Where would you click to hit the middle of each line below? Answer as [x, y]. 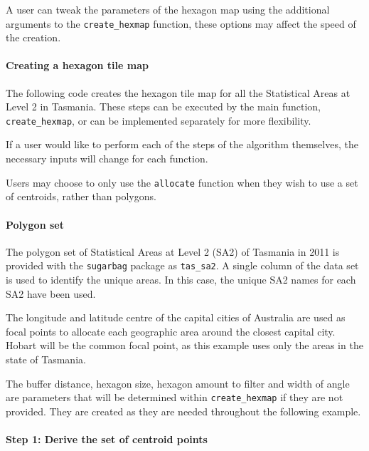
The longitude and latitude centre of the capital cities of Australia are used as [176, 317]
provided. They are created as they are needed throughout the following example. [183, 411]
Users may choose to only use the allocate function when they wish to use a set [182, 182]
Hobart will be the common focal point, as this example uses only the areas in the [184, 345]
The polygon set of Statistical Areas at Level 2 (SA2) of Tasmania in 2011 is [173, 251]
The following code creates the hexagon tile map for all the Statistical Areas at [178, 92]
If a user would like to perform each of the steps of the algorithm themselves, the [182, 144]
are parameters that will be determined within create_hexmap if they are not [175, 397]
